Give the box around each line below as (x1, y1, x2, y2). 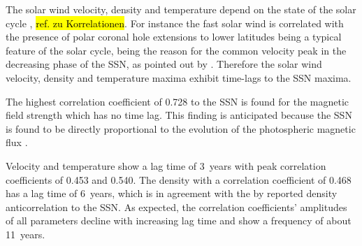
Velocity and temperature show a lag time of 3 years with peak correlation (6, 158, 326, 173)
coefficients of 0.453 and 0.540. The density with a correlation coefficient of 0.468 (6, 172, 352, 187)
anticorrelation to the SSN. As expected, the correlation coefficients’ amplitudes (6, 199, 347, 214)
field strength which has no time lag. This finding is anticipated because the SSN (6, 108, 352, 122)
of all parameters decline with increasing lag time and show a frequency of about (6, 213, 352, 228)
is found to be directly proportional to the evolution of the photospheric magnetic (6, 121, 356, 136)
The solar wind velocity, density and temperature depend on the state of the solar (6, 2, 356, 16)
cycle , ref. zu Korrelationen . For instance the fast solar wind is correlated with (6, 15, 344, 30)
